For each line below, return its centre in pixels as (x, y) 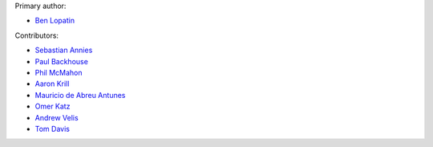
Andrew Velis (57, 117)
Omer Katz (53, 106)
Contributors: (37, 35)
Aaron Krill (52, 84)
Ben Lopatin (55, 21)
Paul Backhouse (61, 61)
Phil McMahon (59, 72)
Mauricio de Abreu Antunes (80, 95)
